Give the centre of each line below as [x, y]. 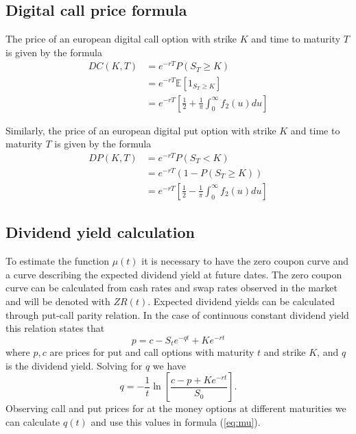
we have [169, 365]
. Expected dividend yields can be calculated [241, 301]
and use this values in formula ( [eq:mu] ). [176, 422]
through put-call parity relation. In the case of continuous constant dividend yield [177, 314]
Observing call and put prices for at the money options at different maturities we [176, 408]
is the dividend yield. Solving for [74, 365]
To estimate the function [57, 261]
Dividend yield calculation [100, 232]
